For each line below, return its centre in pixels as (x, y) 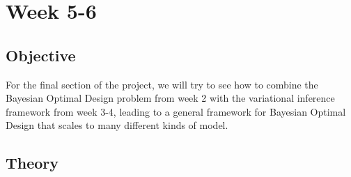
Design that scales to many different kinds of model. (117, 125)
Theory (32, 163)
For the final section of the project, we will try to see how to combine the (162, 84)
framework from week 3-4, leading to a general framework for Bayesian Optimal (176, 111)
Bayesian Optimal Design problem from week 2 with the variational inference (170, 98)
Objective (41, 55)
